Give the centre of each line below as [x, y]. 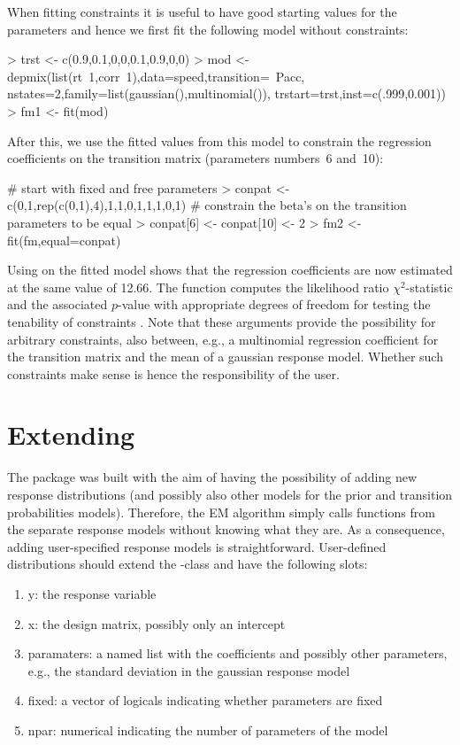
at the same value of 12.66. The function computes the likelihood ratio [198, 287]
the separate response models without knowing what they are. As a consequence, [226, 529]
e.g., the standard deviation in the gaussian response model [189, 670]
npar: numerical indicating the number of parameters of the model [208, 729]
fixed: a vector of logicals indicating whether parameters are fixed [205, 700]
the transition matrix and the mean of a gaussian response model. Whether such [225, 357]
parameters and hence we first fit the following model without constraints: [208, 29]
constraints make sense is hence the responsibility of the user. [173, 373]
